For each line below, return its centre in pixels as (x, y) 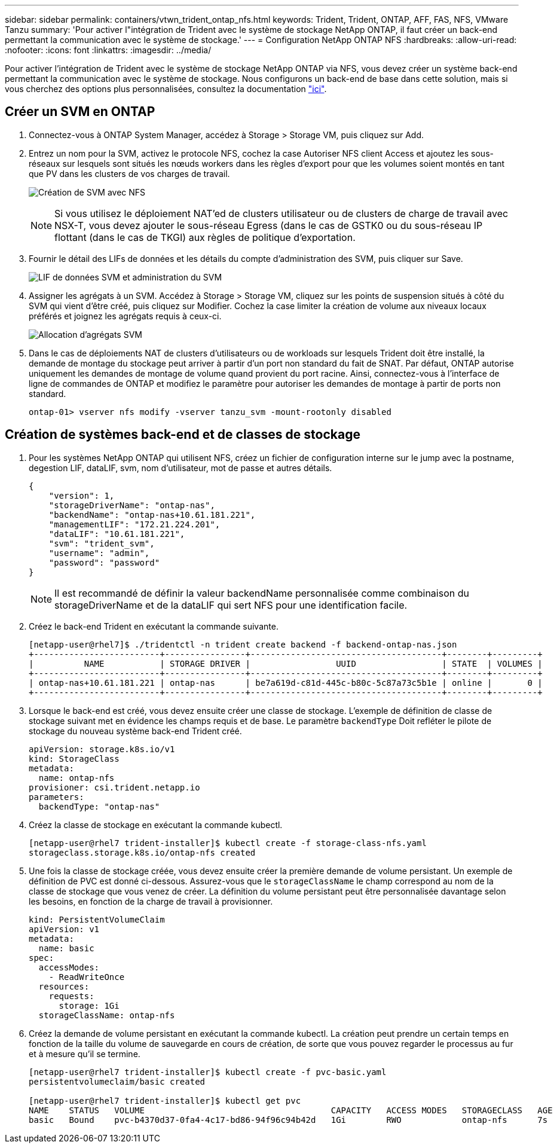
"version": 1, (82, 495)
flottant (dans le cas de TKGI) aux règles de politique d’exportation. (205, 237)
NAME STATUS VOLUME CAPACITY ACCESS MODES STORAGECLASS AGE (291, 1110)
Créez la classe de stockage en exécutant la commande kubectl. (156, 825)
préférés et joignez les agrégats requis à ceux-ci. (125, 316)
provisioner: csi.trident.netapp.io (114, 787)
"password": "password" (104, 562)
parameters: (56, 797)
